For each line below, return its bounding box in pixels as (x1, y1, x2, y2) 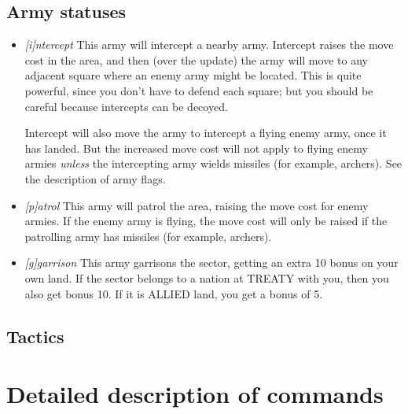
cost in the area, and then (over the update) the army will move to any (24, 51, 368, 68)
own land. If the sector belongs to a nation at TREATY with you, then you (24, 269, 389, 286)
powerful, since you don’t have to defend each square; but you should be (24, 82, 373, 98)
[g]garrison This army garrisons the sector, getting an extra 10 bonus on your (24, 254, 399, 271)
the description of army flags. (24, 170, 166, 187)
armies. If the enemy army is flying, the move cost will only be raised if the (24, 213, 388, 229)
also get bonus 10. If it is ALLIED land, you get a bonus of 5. (24, 285, 323, 301)
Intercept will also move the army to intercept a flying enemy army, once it (24, 124, 387, 141)
